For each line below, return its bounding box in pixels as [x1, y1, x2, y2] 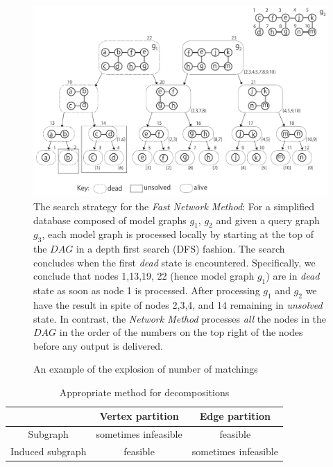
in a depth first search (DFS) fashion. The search [76, 241, 285, 256]
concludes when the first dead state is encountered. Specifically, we [33, 255, 316, 269]
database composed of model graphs [33, 212, 187, 227]
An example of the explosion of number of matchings [33, 362, 258, 376]
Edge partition [199, 409, 271, 423]
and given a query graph [216, 212, 320, 227]
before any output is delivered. [33, 338, 163, 353]
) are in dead [266, 269, 320, 283]
